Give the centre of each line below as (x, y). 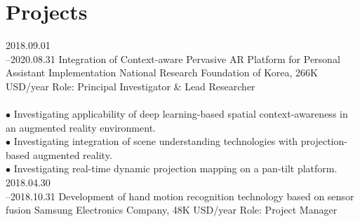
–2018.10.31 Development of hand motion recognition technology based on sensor (180, 196)
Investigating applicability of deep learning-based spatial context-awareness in (181, 114)
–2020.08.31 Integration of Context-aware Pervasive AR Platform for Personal (173, 58)
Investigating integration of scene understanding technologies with (156, 141)
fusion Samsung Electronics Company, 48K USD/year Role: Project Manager (172, 210)
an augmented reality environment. (81, 127)
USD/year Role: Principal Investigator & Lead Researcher (131, 86)
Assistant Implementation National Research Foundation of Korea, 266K (162, 72)
